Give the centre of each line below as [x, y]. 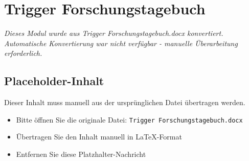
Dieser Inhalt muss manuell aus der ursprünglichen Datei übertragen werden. [125, 102]
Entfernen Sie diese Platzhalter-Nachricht [81, 154]
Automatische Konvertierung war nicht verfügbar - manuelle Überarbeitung [121, 43]
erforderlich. [23, 53]
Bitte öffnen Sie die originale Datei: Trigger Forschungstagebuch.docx [129, 119]
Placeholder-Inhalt [54, 81]
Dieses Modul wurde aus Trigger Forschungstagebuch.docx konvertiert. [114, 33]
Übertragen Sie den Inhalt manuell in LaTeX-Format [99, 137]
